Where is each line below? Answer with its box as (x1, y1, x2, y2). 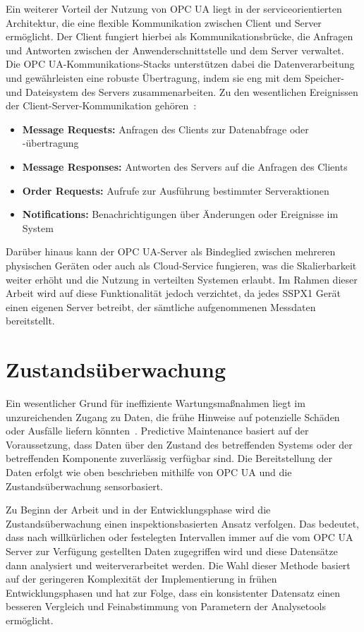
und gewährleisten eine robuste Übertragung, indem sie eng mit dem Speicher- (6, 70, 344, 85)
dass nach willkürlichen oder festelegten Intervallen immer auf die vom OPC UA (6, 530, 353, 545)
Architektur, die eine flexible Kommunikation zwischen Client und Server (6, 15, 322, 30)
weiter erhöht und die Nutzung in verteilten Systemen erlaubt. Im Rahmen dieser (6, 272, 358, 286)
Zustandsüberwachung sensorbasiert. (6, 478, 163, 493)
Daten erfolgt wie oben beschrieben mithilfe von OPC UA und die (6, 464, 292, 479)
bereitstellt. (6, 313, 55, 328)
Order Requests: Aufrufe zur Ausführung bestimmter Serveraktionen (22, 183, 329, 197)
